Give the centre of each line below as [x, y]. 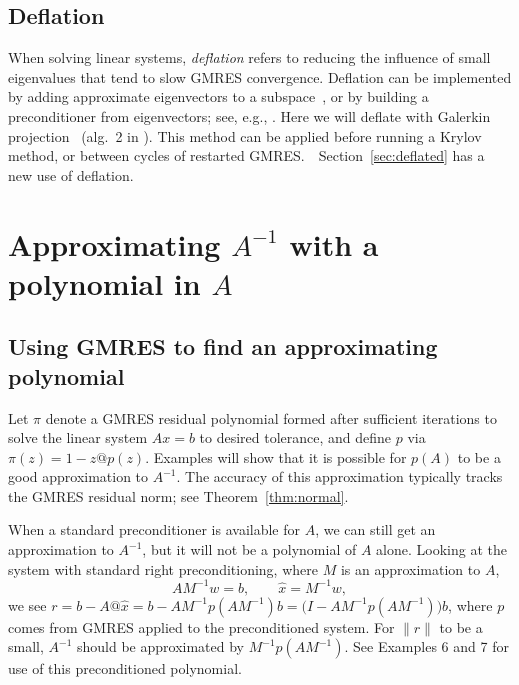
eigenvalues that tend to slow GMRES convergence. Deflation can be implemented [260, 76]
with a [334, 243]
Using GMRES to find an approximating [223, 346]
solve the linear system [78, 437]
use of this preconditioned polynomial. [125, 668]
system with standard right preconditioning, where [163, 568]
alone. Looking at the [441, 549]
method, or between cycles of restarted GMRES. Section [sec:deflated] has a [246, 155]
